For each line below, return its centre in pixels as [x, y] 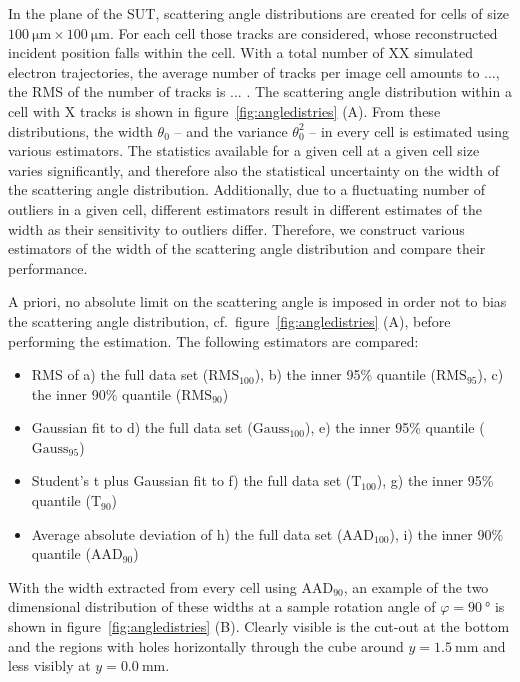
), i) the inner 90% [446, 533]
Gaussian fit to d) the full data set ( [142, 427]
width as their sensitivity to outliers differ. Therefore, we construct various [236, 228]
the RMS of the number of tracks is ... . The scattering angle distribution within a [260, 91]
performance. [48, 267]
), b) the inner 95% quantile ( [345, 374]
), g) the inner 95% [435, 480]
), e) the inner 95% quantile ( [394, 427]
